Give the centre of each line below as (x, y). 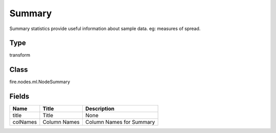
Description (100, 109)
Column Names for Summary (120, 122)
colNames (25, 122)
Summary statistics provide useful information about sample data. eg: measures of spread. (105, 29)
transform (20, 55)
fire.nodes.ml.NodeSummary (40, 82)
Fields (19, 97)
